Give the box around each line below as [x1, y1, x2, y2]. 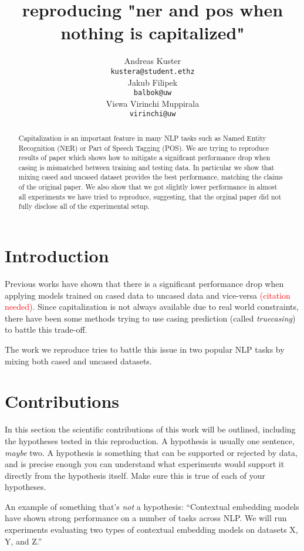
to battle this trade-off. [5, 323, 87, 336]
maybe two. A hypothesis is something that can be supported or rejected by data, [5, 446, 298, 458]
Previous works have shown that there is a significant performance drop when [5, 278, 284, 290]
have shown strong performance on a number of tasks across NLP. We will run [5, 512, 287, 524]
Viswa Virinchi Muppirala [106, 97, 200, 109]
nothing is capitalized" [60, 21, 245, 45]
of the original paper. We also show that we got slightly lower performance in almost [18, 182, 278, 192]
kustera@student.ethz [110, 67, 195, 76]
